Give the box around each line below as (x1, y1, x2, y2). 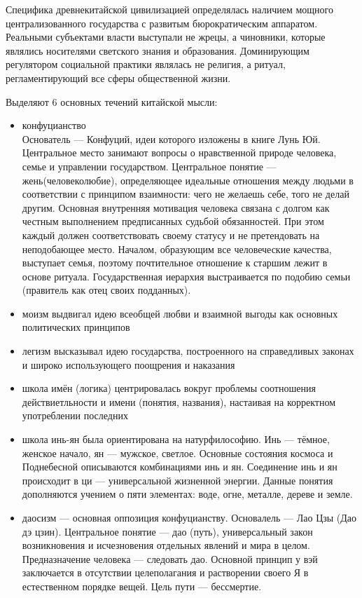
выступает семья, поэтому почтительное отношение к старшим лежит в (22, 255, 328, 270)
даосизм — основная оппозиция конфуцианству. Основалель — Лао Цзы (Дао (22, 510, 357, 524)
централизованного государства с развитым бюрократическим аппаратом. (6, 15, 318, 30)
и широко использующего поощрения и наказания (22, 357, 235, 372)
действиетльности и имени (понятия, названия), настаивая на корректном (22, 394, 336, 409)
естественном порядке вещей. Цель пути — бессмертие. (22, 578, 262, 593)
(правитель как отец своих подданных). (22, 283, 191, 297)
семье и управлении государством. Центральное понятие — (22, 158, 277, 173)
